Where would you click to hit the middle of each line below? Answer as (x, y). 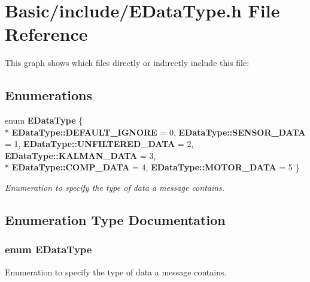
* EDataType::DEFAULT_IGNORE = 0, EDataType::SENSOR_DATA (155, 132)
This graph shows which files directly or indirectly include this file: (127, 63)
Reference (46, 34)
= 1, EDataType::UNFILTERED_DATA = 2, (99, 144)
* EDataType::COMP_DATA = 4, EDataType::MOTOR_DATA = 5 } (152, 167)
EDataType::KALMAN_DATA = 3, (80, 155)
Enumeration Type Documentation (115, 220)
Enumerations (49, 95)
